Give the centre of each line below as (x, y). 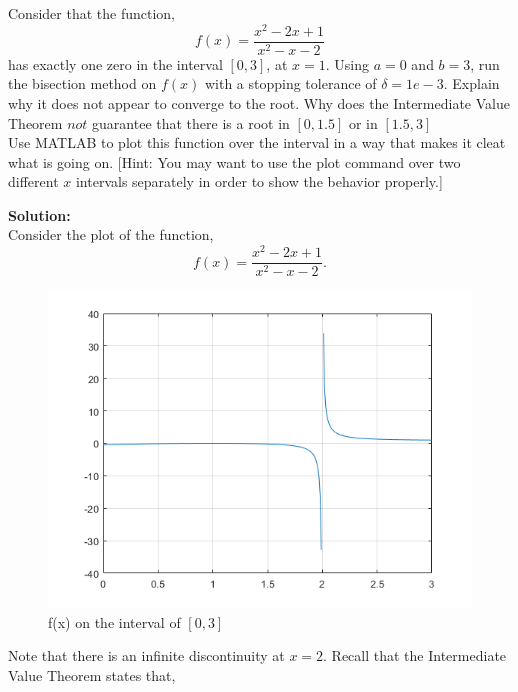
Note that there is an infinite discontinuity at (146, 655)
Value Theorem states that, (92, 675)
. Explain (471, 83)
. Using (347, 63)
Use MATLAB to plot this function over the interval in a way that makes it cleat (257, 142)
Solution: (39, 214)
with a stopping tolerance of (290, 83)
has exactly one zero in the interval (115, 63)
